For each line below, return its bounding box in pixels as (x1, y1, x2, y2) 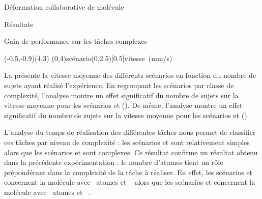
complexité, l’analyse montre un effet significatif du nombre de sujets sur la (4, 90, 239, 100)
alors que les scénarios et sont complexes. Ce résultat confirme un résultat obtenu (4, 147, 258, 157)
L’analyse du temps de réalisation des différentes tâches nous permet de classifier (4, 127, 256, 137)
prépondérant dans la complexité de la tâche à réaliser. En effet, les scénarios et (4, 166, 252, 177)
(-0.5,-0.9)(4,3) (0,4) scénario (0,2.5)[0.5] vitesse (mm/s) (4, 52, 172, 63)
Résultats (4, 18, 34, 29)
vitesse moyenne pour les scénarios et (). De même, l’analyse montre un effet (4, 100, 243, 110)
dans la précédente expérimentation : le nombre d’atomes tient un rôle (4, 157, 223, 167)
